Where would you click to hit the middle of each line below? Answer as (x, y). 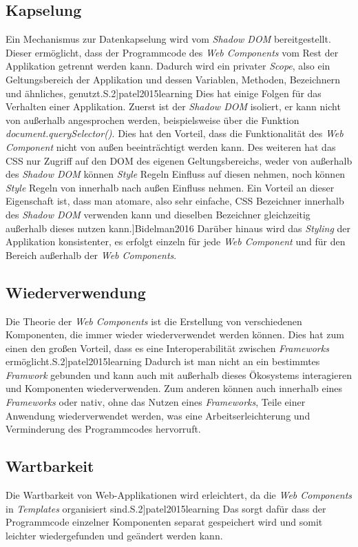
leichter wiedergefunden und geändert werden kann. (114, 535)
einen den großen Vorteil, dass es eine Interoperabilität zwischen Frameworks (167, 348)
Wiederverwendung (76, 292)
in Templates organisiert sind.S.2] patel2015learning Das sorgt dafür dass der (166, 508)
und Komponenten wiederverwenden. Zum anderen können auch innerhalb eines (174, 388)
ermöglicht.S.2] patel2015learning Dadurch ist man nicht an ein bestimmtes (163, 361)
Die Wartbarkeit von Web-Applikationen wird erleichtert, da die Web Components (179, 495)
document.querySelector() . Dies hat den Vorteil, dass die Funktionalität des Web (175, 133)
